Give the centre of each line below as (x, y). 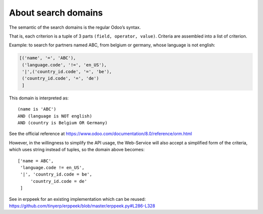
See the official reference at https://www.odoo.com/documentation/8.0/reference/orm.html (101, 134)
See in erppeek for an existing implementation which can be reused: (77, 199)
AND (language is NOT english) (55, 116)
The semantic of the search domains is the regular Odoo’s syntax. (75, 27)
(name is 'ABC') (37, 109)
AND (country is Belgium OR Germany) (63, 123)
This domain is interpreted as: (39, 98)
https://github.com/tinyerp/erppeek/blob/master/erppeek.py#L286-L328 (82, 206)
